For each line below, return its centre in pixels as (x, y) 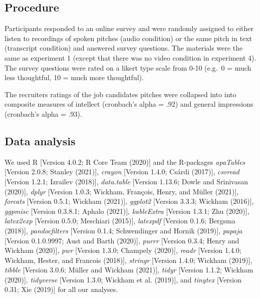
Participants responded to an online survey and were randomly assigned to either (129, 28)
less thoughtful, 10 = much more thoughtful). (74, 77)
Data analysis (40, 140)
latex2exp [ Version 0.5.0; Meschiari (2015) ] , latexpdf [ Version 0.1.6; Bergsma (120, 221)
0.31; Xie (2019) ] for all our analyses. (61, 289)
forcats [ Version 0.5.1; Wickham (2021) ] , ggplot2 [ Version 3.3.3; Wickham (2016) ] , (129, 201)
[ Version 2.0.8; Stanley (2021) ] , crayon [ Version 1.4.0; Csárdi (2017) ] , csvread (122, 172)
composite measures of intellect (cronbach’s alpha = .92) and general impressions (129, 104)
